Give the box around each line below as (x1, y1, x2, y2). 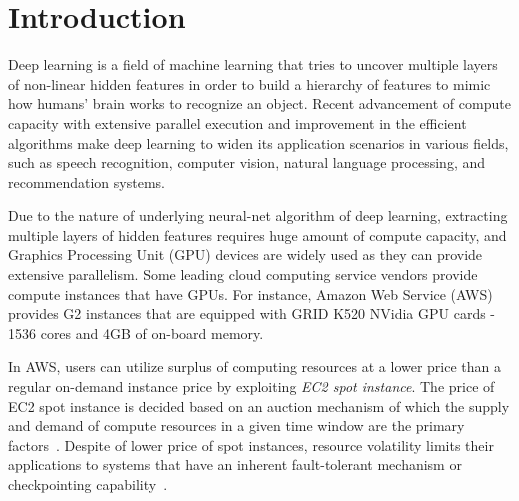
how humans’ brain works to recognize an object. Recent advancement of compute (8, 93, 511, 114)
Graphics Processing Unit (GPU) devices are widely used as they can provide (8, 244, 483, 265)
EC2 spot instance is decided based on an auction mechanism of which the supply (8, 395, 510, 416)
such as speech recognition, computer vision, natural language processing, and (8, 152, 486, 173)
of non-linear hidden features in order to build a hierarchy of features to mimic (8, 73, 491, 94)
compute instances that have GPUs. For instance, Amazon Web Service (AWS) (8, 283, 493, 304)
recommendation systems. (8, 171, 165, 192)
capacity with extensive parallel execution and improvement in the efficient (8, 112, 467, 133)
